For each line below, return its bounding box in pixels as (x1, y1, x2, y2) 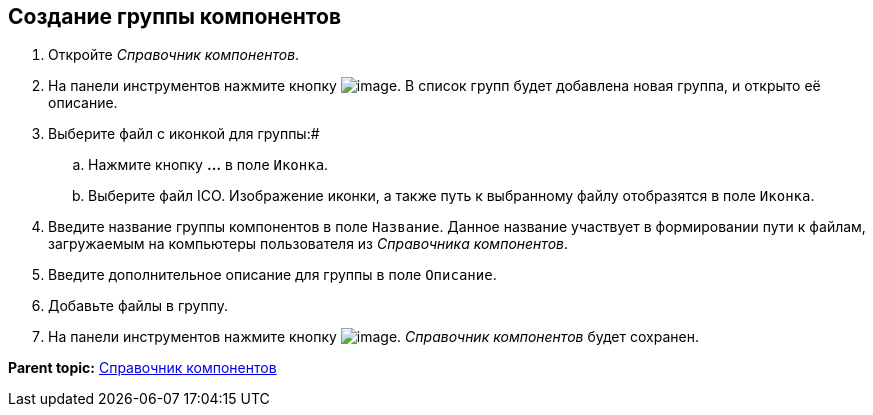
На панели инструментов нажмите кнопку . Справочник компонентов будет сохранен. (48, 328, 699, 346)
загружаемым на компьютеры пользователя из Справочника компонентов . (48, 235, 568, 253)
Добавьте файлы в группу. (48, 297, 228, 315)
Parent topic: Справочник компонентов (8, 359, 277, 377)
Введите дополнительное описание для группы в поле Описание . (48, 266, 497, 284)
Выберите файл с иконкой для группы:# (48, 125, 320, 143)
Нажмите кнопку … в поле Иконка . (88, 156, 329, 174)
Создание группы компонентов (8, 4, 342, 29)
